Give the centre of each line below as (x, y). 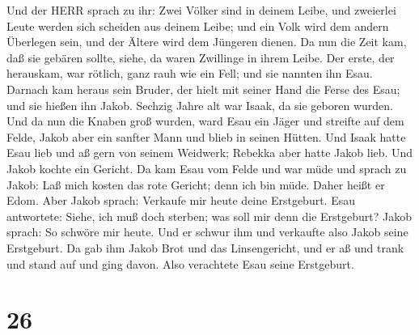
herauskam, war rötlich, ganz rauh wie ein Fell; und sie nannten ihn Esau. (190, 73)
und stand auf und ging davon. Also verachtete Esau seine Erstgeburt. (180, 263)
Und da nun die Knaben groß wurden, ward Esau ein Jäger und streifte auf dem (205, 121)
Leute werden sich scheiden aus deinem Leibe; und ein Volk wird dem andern (198, 25)
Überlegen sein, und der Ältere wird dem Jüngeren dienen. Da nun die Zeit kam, (207, 42)
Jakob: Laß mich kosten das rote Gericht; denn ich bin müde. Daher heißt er (196, 184)
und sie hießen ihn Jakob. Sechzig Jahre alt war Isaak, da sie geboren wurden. (200, 105)
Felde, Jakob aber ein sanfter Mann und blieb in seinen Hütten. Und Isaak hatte (206, 136)
